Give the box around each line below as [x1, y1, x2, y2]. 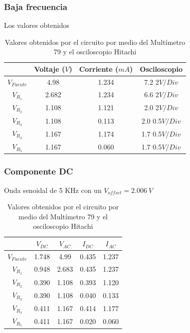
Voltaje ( [34, 64, 65, 74]
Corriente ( [79, 64, 119, 74]
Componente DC [4, 165, 73, 177]
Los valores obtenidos [4, 20, 69, 30]
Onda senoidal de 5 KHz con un [4, 184, 102, 195]
